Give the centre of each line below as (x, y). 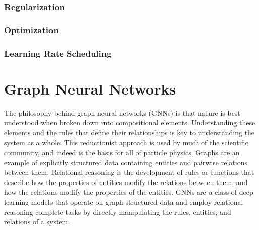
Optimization (31, 30)
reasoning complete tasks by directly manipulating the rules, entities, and (118, 212)
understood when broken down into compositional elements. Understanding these (130, 123)
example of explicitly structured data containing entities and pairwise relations (126, 162)
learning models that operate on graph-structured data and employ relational (124, 202)
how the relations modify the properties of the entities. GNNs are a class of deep (129, 192)
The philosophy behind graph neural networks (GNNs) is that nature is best (122, 112)
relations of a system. (37, 222)
